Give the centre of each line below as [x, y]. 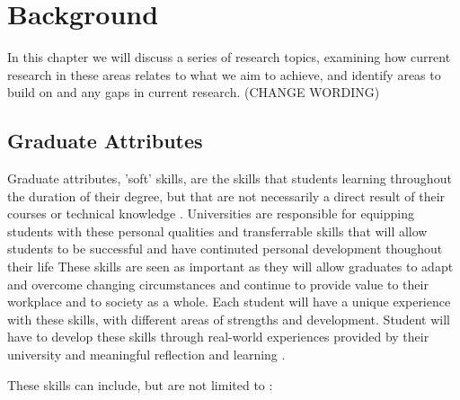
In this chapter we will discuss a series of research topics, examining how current [229, 57]
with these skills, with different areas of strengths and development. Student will [229, 319]
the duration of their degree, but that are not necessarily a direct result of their [226, 196]
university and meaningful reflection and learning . [146, 355]
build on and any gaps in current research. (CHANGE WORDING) [194, 92]
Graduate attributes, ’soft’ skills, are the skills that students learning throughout [230, 178]
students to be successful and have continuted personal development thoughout [225, 249]
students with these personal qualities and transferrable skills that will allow [217, 231]
